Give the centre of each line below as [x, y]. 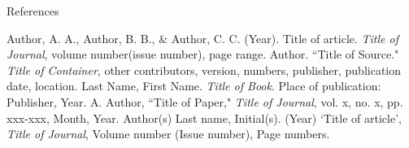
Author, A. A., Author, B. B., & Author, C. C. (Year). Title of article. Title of [203, 38]
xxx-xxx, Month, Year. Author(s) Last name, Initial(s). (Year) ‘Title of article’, [204, 118]
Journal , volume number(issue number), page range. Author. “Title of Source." [203, 54]
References [33, 11]
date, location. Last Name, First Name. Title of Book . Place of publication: [194, 86]
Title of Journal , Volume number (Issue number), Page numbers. [168, 134]
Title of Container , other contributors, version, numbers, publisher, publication [204, 70]
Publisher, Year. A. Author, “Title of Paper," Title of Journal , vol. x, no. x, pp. [205, 101]
